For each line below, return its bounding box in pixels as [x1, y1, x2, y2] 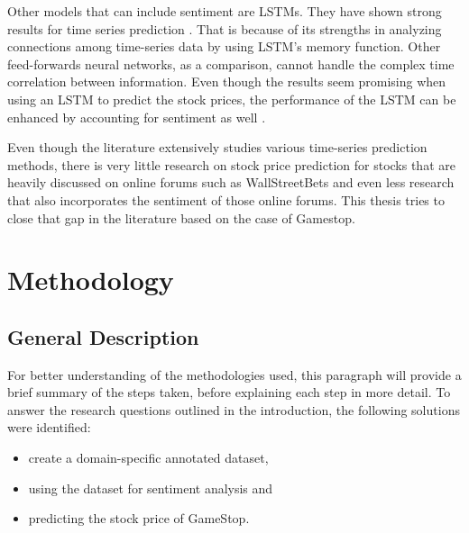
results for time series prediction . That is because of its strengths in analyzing [7, 19, 442, 38]
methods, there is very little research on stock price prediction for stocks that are [7, 155, 455, 174]
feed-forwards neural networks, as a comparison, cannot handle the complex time [7, 54, 455, 73]
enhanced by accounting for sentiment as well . [7, 107, 266, 126]
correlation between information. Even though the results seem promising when [7, 72, 446, 91]
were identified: [7, 418, 91, 437]
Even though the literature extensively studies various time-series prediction [7, 138, 428, 157]
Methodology [7, 261, 174, 298]
